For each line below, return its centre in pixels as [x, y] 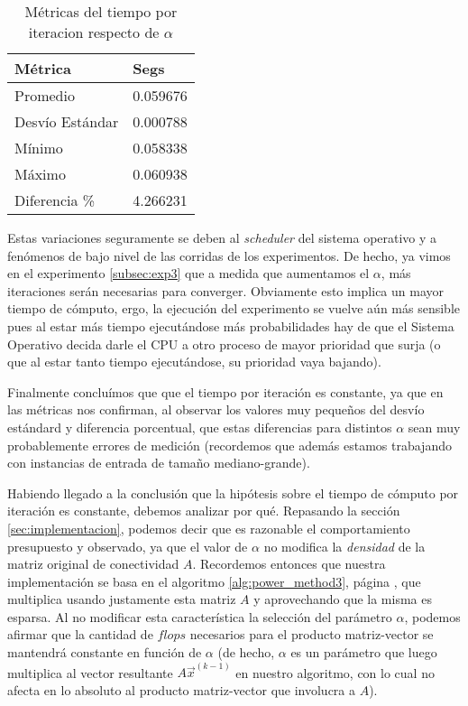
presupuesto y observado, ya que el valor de [128, 546]
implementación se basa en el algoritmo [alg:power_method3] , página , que [214, 581]
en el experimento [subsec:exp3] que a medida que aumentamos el [188, 273]
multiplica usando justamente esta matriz [122, 599]
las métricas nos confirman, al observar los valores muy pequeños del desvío [216, 409]
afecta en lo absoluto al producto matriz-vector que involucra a [182, 689]
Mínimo [39, 148]
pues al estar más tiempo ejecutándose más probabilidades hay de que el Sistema [231, 325]
